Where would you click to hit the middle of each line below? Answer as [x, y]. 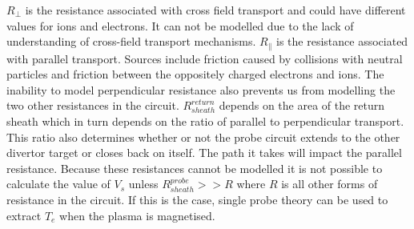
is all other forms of [330, 184]
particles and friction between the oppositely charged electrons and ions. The [195, 74]
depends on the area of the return [302, 105]
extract [24, 215]
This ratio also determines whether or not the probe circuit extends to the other [203, 137]
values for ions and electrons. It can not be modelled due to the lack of [180, 25]
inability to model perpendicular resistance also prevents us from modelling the [201, 89]
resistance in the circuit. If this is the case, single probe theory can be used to [197, 199]
